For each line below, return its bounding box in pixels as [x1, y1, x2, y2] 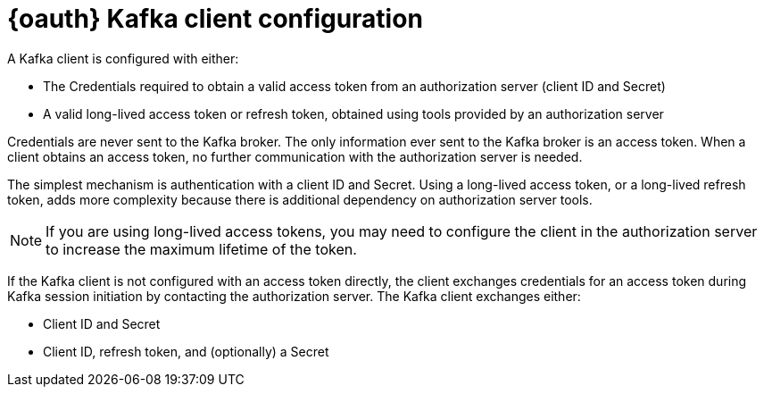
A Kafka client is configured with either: [7, 50, 239, 66]
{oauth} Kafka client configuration [7, 4, 423, 34]
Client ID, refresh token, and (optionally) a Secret [43, 343, 329, 359]
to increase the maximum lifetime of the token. [46, 239, 357, 258]
